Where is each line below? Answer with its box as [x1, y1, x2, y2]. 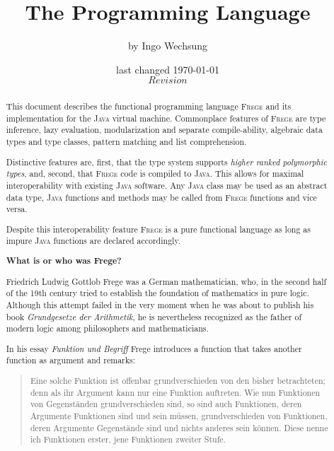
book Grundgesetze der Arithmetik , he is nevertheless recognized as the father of [6, 310, 302, 322]
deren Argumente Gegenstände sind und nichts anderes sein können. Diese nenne [30, 421, 328, 433]
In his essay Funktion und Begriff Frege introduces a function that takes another [6, 342, 302, 354]
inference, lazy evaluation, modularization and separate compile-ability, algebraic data [6, 124, 323, 136]
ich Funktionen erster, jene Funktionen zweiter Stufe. [30, 433, 226, 445]
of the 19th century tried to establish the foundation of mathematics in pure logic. [6, 287, 309, 299]
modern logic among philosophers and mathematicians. [6, 322, 209, 334]
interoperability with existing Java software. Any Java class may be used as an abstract [6, 179, 328, 191]
